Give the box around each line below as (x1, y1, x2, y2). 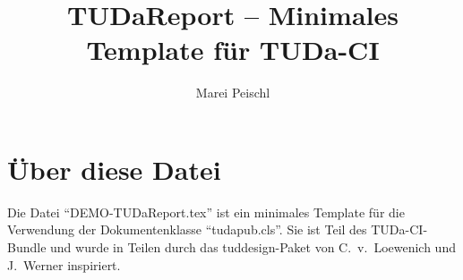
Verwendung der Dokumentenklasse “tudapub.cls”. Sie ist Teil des (7, 220, 367, 239)
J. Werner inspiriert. (7, 255, 121, 274)
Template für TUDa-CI (86, 31, 380, 68)
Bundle (7, 238, 47, 257)
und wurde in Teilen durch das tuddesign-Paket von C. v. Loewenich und (50, 238, 456, 257)
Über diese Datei (7, 150, 221, 187)
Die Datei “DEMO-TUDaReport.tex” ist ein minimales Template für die (7, 202, 405, 221)
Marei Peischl (195, 83, 270, 102)
